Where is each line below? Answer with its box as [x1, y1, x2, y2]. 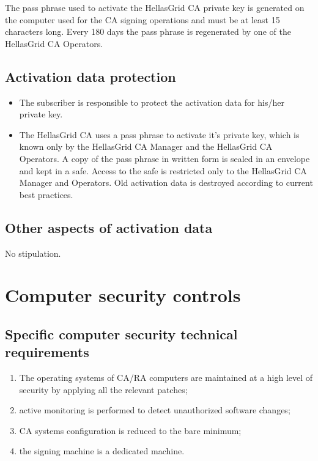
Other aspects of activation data [5, 218, 213, 237]
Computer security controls [5, 282, 241, 308]
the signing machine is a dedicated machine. [19, 444, 185, 457]
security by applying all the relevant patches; [19, 383, 188, 396]
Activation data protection [5, 67, 176, 86]
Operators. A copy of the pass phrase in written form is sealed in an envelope [19, 152, 310, 164]
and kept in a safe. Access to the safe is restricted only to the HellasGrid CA [19, 164, 307, 177]
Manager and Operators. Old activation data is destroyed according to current [19, 176, 313, 189]
